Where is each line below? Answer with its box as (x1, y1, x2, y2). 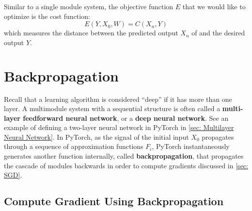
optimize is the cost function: (4, 11, 90, 21)
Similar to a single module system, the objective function (4, 1, 173, 11)
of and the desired (191, 28, 245, 38)
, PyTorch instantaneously (152, 141, 230, 151)
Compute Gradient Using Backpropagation (4, 194, 224, 209)
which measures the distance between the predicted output (4, 28, 178, 38)
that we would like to (182, 1, 246, 11)
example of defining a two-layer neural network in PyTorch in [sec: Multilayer (4, 122, 234, 132)
